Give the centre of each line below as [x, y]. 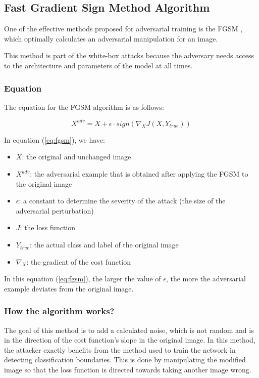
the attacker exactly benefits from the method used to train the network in [120, 349]
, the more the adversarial [206, 279]
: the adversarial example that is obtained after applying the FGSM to [139, 174]
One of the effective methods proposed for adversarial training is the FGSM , [123, 29]
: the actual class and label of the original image [104, 245]
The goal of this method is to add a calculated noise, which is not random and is [129, 330]
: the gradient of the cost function [79, 261]
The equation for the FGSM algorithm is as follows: [84, 107]
